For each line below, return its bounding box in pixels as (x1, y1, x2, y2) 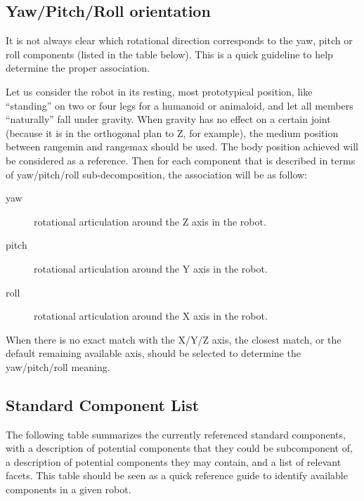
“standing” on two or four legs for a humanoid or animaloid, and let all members (6, 98, 353, 112)
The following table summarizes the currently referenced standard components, (6, 427, 346, 441)
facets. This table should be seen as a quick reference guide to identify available (6, 468, 348, 483)
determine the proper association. (6, 60, 150, 75)
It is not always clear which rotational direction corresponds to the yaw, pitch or (6, 33, 353, 48)
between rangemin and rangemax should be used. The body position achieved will (6, 139, 358, 154)
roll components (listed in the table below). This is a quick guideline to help (6, 46, 333, 61)
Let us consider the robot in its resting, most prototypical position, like (6, 84, 313, 98)
